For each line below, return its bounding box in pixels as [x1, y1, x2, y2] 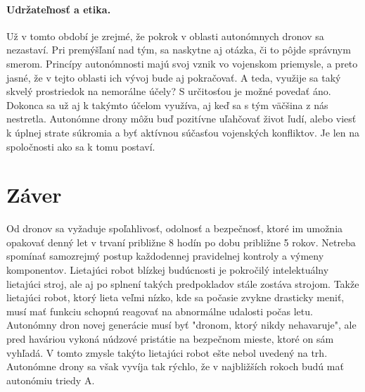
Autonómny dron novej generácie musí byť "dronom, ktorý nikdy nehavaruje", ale [6, 317, 357, 332]
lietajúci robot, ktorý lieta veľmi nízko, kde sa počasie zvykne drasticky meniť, [6, 290, 345, 305]
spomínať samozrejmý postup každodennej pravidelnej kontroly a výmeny [6, 248, 324, 263]
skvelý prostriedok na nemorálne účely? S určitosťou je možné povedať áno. [6, 84, 331, 99]
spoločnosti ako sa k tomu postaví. [6, 139, 155, 153]
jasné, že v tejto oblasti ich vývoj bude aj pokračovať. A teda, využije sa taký [6, 70, 341, 84]
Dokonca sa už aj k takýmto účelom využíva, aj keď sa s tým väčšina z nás [6, 97, 328, 112]
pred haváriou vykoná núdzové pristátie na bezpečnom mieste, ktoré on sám [6, 331, 334, 346]
